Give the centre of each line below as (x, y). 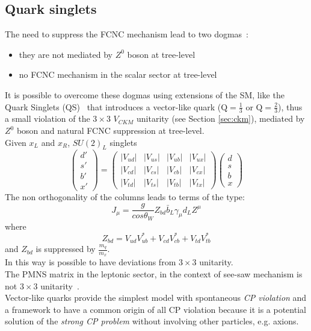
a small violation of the (48, 118)
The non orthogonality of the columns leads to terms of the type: (125, 196)
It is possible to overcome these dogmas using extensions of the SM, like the (145, 94)
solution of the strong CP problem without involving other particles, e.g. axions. (152, 321)
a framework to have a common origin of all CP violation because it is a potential (155, 309)
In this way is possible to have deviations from (91, 262)
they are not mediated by (66, 54)
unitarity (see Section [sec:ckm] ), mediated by (221, 118)
